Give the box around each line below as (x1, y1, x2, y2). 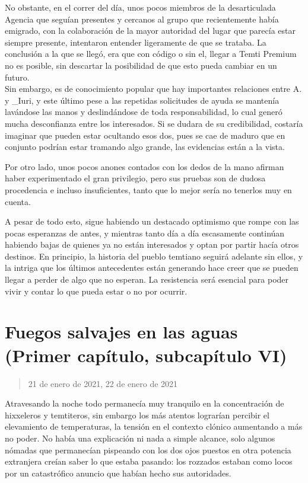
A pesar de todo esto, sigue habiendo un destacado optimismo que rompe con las (5, 215, 299, 228)
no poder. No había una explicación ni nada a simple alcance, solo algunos (5, 431, 275, 444)
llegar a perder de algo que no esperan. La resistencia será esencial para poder (5, 273, 289, 286)
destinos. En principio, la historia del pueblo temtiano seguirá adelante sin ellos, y (5, 250, 303, 262)
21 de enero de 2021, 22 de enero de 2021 (28, 377, 178, 389)
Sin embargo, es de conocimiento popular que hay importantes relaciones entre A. (5, 82, 302, 95)
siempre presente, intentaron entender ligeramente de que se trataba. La (5, 36, 266, 48)
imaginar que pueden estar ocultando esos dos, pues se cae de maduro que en (5, 129, 285, 141)
